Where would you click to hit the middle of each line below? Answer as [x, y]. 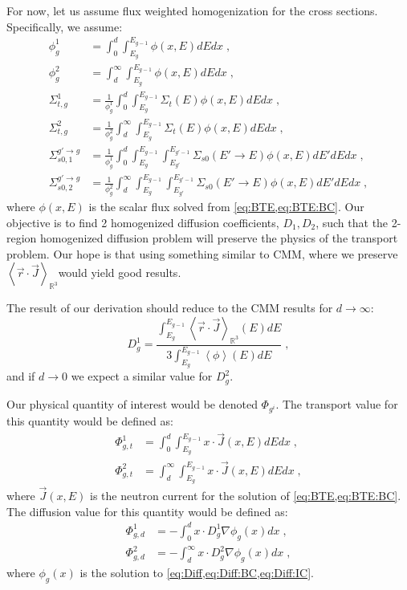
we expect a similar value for [142, 376]
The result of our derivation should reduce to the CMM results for [170, 308]
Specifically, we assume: [65, 26]
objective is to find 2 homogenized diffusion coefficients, [143, 222]
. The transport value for [337, 403]
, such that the [352, 222]
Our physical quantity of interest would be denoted [132, 403]
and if [21, 376]
